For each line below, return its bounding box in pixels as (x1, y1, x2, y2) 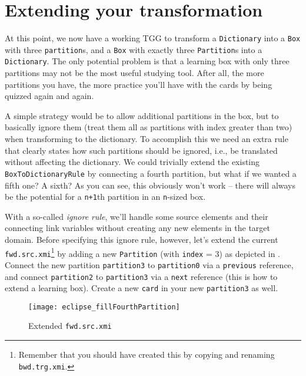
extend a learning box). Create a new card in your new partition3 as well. (5, 282, 278, 294)
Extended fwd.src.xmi (28, 319, 112, 332)
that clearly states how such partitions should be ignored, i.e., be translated (5, 144, 278, 156)
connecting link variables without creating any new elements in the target (5, 222, 270, 234)
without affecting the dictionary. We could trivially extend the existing (5, 156, 260, 168)
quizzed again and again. (5, 90, 94, 102)
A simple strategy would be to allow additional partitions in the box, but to (5, 109, 279, 121)
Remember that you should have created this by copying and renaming (18, 348, 275, 361)
